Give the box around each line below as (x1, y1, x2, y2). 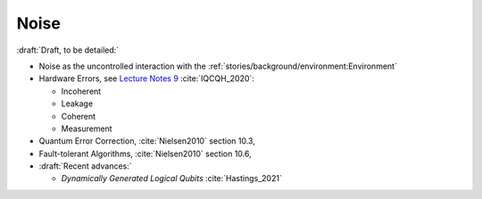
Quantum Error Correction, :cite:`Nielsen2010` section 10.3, (38, 136, 256, 146)
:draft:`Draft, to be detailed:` (16, 45, 120, 55)
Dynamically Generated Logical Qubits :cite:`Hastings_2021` (61, 173, 283, 184)
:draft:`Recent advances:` (38, 161, 133, 171)
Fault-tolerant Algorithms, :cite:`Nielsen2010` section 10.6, (38, 148, 252, 159)
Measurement (61, 123, 112, 134)
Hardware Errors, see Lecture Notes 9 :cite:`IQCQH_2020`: (38, 73, 254, 84)
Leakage (61, 98, 94, 109)
